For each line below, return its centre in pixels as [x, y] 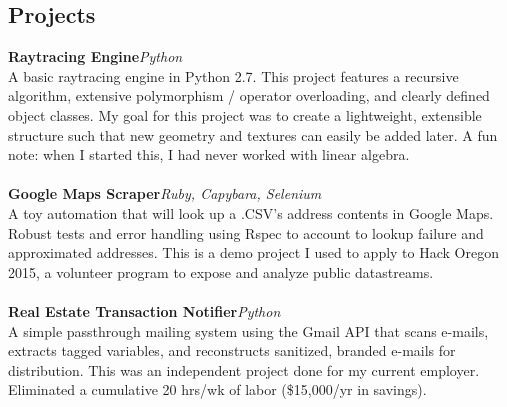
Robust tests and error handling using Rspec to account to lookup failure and [246, 232]
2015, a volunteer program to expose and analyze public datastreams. [221, 271]
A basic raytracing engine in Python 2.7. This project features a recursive [233, 75]
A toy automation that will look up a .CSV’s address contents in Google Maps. [251, 212]
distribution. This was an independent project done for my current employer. [244, 369]
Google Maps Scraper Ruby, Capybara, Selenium [165, 193]
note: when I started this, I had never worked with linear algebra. [209, 154]
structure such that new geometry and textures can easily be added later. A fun [253, 134]
